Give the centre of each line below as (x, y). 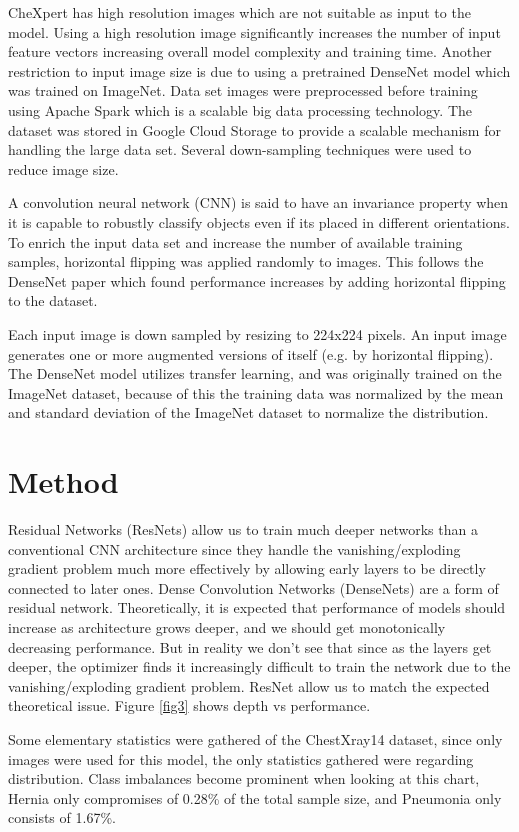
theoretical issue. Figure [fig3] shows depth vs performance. (189, 705)
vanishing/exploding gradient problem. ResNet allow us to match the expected (249, 685)
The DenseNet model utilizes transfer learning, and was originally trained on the (255, 373)
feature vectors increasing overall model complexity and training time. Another (250, 51)
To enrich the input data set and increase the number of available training (235, 241)
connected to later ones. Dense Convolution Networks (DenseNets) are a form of (253, 587)
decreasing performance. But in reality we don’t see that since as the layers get (250, 646)
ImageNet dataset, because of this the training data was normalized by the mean (256, 392)
